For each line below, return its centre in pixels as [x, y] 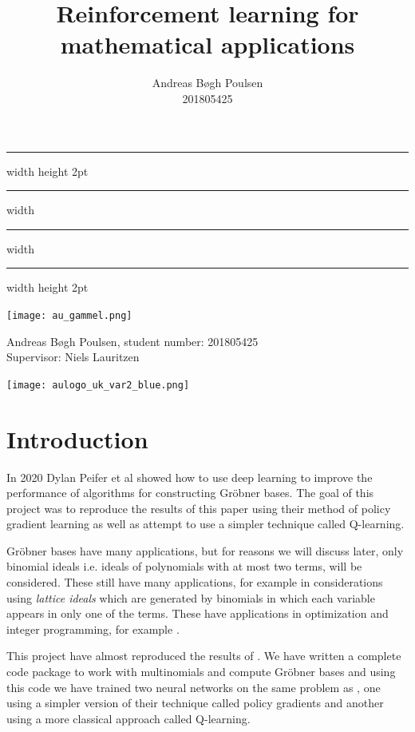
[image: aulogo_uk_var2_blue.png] [98, 385]
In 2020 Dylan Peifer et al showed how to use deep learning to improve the [190, 477]
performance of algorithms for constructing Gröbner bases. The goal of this [190, 493]
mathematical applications [207, 44]
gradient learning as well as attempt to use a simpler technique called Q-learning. [206, 524]
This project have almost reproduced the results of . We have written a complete [204, 656]
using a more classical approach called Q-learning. [128, 718]
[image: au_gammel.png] [69, 315]
